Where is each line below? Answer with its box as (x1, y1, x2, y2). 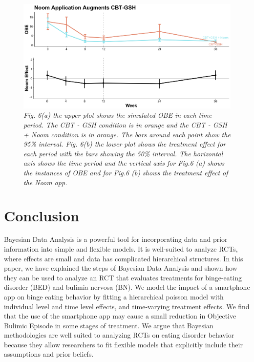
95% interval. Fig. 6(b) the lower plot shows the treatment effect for (23, 139, 226, 149)
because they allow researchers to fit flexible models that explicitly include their (4, 339, 243, 349)
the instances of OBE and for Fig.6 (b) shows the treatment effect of (23, 168, 228, 178)
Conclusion (4, 206, 80, 226)
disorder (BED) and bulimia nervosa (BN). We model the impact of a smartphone (4, 282, 250, 292)
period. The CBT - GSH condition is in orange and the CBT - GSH (23, 120, 227, 130)
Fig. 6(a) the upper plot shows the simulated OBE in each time (23, 110, 212, 120)
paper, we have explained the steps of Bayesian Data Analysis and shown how (4, 263, 237, 273)
